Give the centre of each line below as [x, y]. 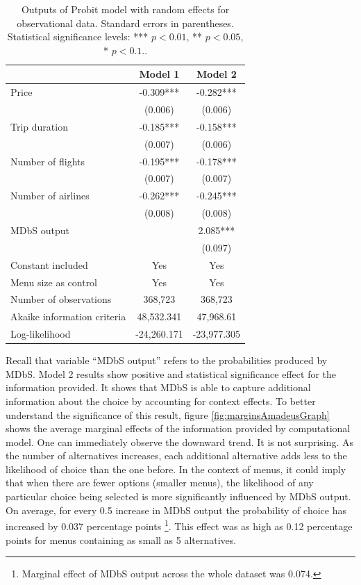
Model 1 [159, 74]
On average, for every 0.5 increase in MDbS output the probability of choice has [176, 510]
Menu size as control [54, 282]
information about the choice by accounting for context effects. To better [161, 401]
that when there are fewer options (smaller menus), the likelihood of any [160, 483]
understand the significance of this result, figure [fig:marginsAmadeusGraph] [168, 414]
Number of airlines [50, 196]
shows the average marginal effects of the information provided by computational [178, 428]
